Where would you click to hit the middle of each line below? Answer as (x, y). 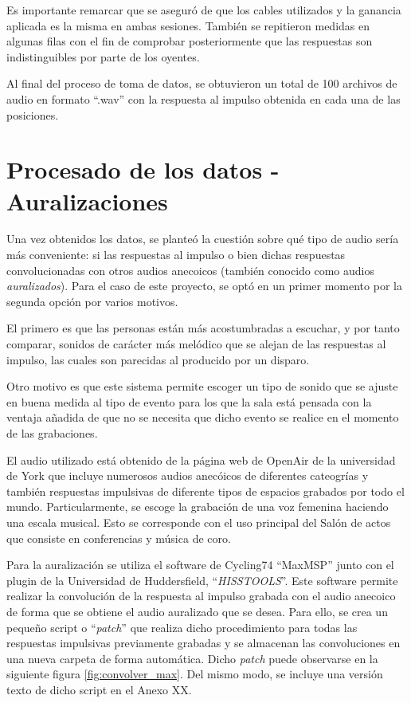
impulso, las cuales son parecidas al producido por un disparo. (158, 359)
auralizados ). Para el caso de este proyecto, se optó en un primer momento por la (204, 286)
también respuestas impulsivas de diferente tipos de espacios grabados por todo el (205, 491)
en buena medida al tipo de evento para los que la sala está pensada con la (189, 401)
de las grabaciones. (52, 433)
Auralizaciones (87, 200)
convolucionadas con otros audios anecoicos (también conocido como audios (191, 270)
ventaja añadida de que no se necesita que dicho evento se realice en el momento (203, 417)
